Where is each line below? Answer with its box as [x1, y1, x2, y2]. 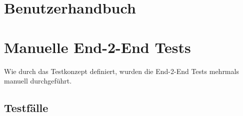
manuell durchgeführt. [4, 75, 72, 86]
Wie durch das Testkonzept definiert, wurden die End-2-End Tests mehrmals [4, 65, 239, 76]
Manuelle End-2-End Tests [4, 36, 191, 57]
